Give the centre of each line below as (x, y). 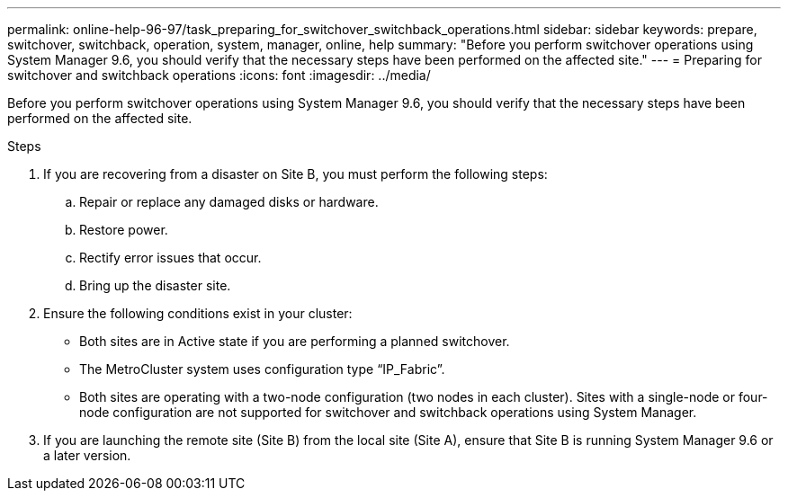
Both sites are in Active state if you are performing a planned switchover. (295, 341)
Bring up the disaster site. (155, 285)
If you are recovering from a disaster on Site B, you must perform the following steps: (295, 174)
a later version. (87, 455)
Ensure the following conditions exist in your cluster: (198, 313)
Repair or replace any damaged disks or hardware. (229, 202)
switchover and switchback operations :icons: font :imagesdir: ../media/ (219, 75)
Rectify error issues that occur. (170, 258)
